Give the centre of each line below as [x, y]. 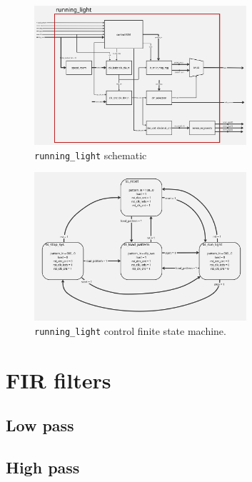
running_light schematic [91, 155]
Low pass [40, 425]
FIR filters [59, 380]
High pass [43, 467]
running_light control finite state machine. [130, 330]
